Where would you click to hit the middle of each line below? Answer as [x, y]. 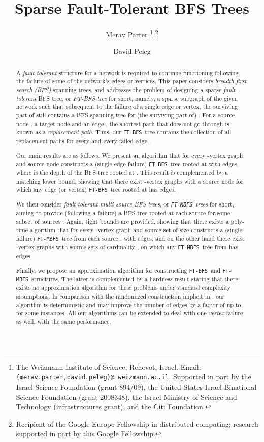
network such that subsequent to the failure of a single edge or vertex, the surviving [127, 107]
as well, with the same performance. [63, 322]
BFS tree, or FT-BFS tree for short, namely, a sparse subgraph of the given [138, 98]
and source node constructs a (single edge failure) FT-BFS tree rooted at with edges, [127, 164]
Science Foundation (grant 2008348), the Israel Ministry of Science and [126, 396]
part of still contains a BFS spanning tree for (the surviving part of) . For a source [125, 115]
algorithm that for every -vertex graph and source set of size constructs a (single [136, 230]
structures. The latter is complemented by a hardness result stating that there [135, 279]
